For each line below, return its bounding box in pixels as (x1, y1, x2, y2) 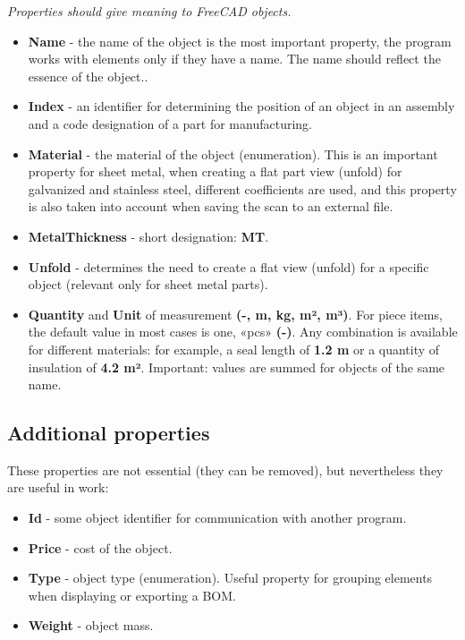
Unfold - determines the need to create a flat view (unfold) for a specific (28, 257, 429, 276)
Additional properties (7, 419, 210, 447)
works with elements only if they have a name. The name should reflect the (28, 49, 441, 68)
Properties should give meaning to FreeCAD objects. (7, 2, 292, 20)
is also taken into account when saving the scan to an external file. (28, 197, 393, 216)
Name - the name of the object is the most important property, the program (28, 31, 452, 50)
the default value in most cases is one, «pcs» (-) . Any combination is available (28, 322, 458, 341)
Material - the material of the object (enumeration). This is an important (28, 144, 438, 163)
